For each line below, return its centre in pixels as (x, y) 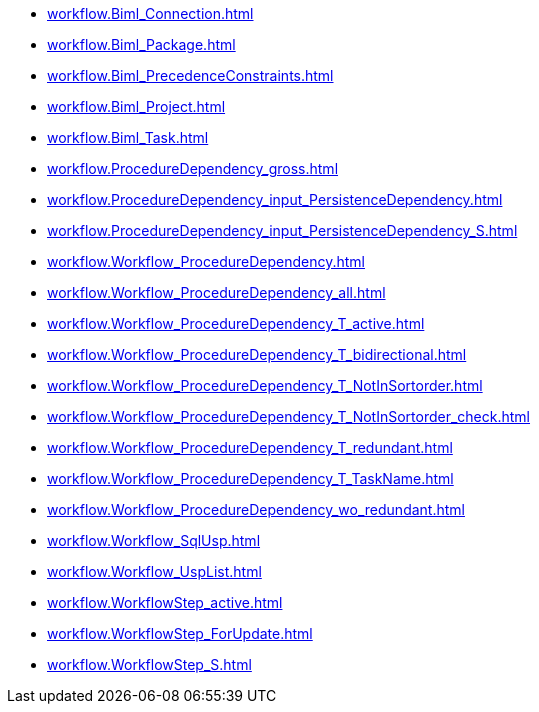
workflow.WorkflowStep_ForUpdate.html (180, 633)
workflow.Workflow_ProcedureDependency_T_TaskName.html (250, 478)
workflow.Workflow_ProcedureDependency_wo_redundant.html (256, 509)
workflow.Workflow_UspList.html (154, 571)
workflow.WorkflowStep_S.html (149, 664)
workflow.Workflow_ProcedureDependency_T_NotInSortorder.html (265, 385)
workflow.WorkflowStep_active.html (165, 602)
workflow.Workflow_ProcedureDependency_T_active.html (236, 323)
